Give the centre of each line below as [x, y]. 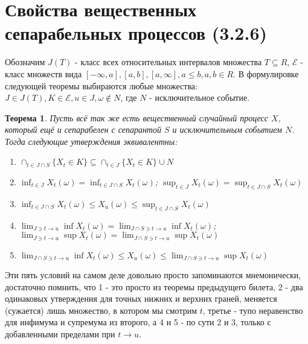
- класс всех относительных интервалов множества [168, 62]
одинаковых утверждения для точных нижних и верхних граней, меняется [141, 298]
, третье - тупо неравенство [253, 310]
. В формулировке [266, 73]
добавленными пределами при [60, 333]
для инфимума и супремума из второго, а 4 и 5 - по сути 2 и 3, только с [138, 322]
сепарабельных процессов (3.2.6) [136, 33]
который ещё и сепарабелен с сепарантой [83, 129]
